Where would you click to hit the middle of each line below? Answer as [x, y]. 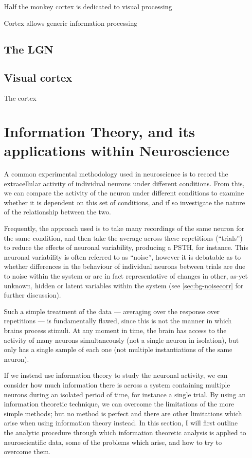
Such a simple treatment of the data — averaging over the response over [112, 311]
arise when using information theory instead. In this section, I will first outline [121, 423]
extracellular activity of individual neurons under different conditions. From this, [124, 183]
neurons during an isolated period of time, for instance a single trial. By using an [125, 394]
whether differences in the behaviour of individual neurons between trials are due [125, 266]
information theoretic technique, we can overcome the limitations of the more [119, 404]
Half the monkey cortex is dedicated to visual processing [88, 6]
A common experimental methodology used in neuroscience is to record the [116, 174]
